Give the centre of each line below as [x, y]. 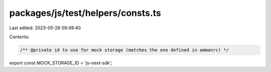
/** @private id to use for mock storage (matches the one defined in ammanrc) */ [124, 50]
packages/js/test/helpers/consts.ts [85, 13]
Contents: [19, 37]
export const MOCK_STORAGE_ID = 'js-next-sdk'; [61, 63]
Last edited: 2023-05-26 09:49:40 [45, 28]
